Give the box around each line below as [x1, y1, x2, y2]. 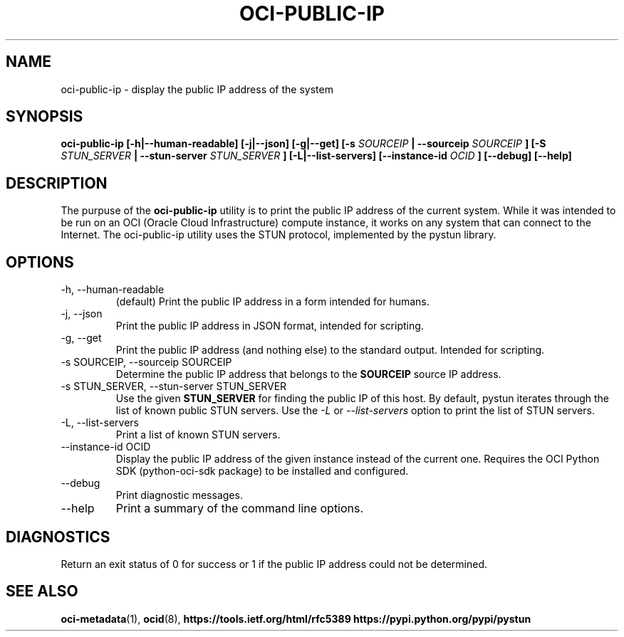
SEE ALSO [6, 582, 78, 601]
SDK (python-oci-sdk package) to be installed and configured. [115, 465, 409, 478]
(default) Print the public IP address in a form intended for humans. [115, 295, 430, 308]
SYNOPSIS [6, 107, 83, 126]
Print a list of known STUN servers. [115, 428, 281, 441]
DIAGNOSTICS [6, 527, 110, 546]
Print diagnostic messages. [115, 489, 243, 502]
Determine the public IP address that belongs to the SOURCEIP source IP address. [115, 368, 501, 381]
